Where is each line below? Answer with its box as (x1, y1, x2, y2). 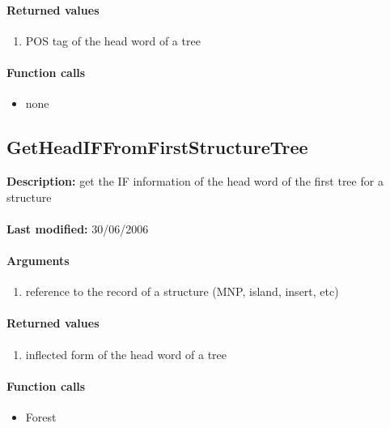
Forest (25, 408, 57, 425)
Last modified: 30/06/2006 (6, 220, 149, 237)
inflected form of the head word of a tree (25, 345, 227, 362)
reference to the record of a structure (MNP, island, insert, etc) (25, 283, 339, 300)
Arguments (6, 251, 70, 268)
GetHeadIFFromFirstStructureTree (6, 135, 308, 160)
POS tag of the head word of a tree (25, 32, 201, 49)
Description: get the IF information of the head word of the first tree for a (6, 172, 384, 189)
